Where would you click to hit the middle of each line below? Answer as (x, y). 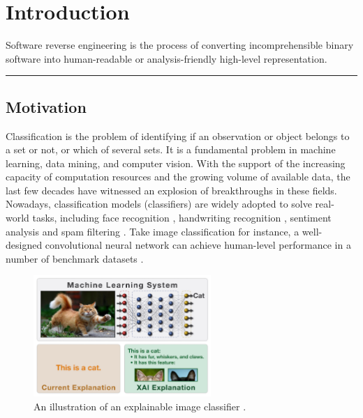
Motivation (46, 106)
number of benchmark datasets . (75, 258)
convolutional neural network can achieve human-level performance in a (198, 245)
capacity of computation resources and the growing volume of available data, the (178, 177)
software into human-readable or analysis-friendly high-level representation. (166, 58)
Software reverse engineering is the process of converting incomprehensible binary (180, 45)
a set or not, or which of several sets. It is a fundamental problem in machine (171, 149)
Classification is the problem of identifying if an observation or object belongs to (178, 136)
